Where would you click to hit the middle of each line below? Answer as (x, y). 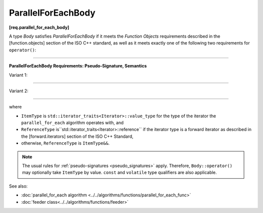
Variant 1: (18, 75)
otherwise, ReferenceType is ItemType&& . (65, 143)
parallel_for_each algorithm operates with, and (72, 123)
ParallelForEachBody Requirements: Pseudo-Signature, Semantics (78, 66)
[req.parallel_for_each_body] (39, 27)
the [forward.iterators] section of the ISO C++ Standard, (77, 136)
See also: (18, 186)
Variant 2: (19, 91)
